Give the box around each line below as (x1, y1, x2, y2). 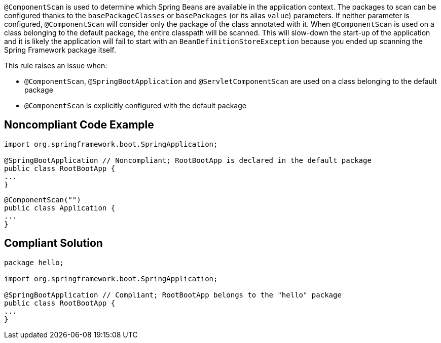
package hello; (4, 258, 64, 267)
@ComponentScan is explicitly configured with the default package (24, 101, 246, 110)
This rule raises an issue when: (4, 61, 107, 70)
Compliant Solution (4, 237, 103, 250)
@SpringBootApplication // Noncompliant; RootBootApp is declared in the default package (4, 156, 372, 164)
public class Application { (4, 203, 116, 212)
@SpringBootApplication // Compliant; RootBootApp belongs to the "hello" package (4, 290, 342, 299)
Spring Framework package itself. (4, 46, 117, 54)
